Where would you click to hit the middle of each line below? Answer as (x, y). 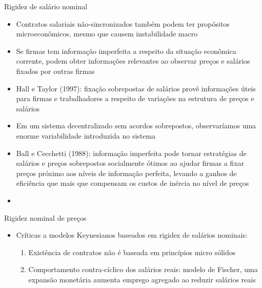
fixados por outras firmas (55, 71)
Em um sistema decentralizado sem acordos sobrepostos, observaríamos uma (136, 126)
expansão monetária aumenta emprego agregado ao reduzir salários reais (142, 279)
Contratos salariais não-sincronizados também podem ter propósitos (123, 23)
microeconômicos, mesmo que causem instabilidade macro (107, 34)
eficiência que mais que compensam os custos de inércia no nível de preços (133, 183)
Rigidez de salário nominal (46, 6)
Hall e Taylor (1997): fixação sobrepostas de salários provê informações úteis (136, 88)
